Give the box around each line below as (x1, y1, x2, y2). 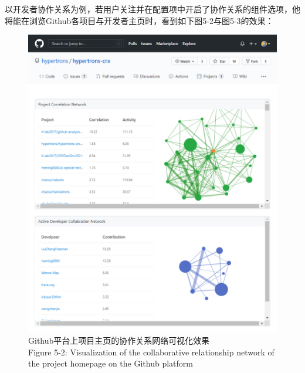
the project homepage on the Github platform (28, 357, 193, 369)
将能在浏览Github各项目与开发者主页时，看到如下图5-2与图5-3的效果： (5, 14, 274, 26)
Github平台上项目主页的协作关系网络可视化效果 (28, 334, 210, 346)
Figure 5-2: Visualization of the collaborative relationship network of (28, 345, 274, 358)
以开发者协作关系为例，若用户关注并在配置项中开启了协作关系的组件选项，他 (5, 3, 300, 15)
